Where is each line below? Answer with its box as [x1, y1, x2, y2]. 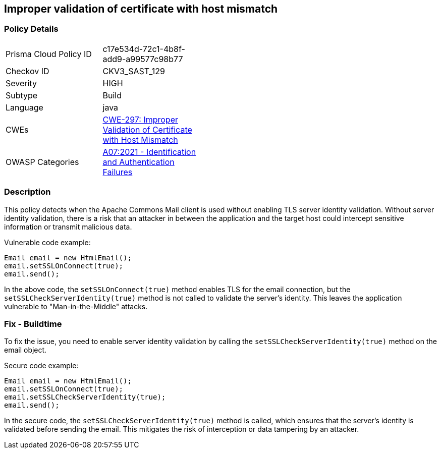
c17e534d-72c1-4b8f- [102, 43, 185, 54]
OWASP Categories [6, 156, 79, 167]
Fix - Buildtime [4, 318, 62, 329]
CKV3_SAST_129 [102, 66, 165, 76]
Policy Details [4, 24, 59, 34]
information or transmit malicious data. [4, 222, 132, 231]
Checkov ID [6, 66, 49, 76]
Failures [102, 166, 133, 177]
